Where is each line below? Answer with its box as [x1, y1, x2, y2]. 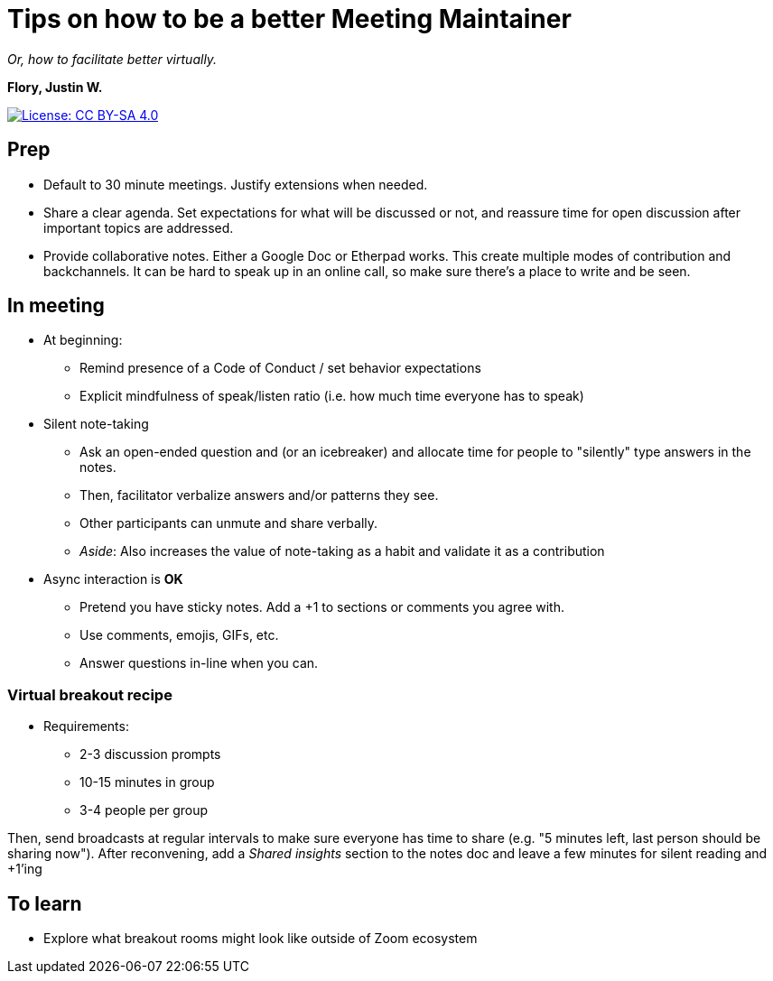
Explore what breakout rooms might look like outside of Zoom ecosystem [43, 930, 478, 947]
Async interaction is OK [43, 571, 183, 588]
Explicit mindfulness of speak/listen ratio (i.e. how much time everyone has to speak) [79, 388, 584, 404]
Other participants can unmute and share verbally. [79, 515, 378, 532]
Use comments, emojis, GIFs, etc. [79, 627, 279, 643]
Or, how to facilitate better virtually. [7, 51, 218, 67]
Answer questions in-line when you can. [79, 655, 319, 671]
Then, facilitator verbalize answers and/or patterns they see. [79, 487, 439, 504]
